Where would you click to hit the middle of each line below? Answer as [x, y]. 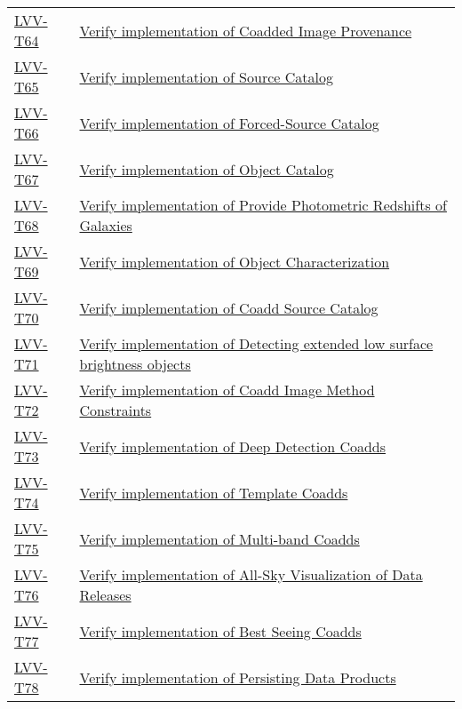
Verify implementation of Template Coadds [214, 492]
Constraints [115, 410]
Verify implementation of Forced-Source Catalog [229, 123]
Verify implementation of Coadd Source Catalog [229, 307]
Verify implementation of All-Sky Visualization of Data [251, 574]
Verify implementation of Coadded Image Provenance [246, 30]
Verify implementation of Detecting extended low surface [256, 343]
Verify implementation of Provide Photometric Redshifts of [263, 205]
